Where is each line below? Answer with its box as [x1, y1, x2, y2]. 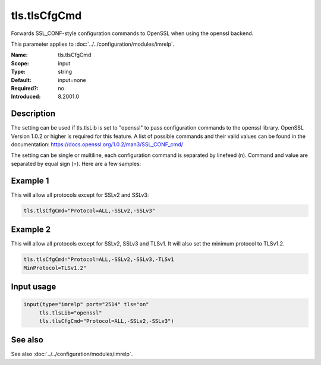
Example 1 [11, 175, 49, 185]
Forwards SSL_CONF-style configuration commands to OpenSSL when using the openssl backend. [11, 30, 254, 37]
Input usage [11, 281, 56, 291]
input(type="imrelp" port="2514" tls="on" [23, 301, 149, 308]
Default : [11, 76, 32, 83]
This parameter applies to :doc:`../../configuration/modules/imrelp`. [11, 40, 175, 48]
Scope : [11, 59, 29, 67]
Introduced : [11, 93, 41, 100]
